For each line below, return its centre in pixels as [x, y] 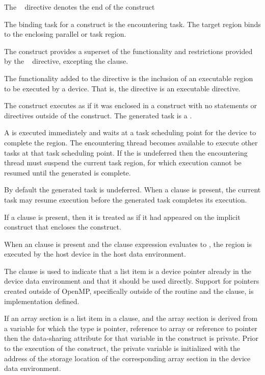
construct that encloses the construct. [63, 227]
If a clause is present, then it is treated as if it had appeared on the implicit [122, 217]
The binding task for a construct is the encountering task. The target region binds [132, 24]
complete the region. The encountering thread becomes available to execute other [131, 142]
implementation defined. [42, 301]
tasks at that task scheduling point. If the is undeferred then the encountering [126, 152]
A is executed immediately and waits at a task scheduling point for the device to [130, 132]
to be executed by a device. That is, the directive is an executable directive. [122, 88]
